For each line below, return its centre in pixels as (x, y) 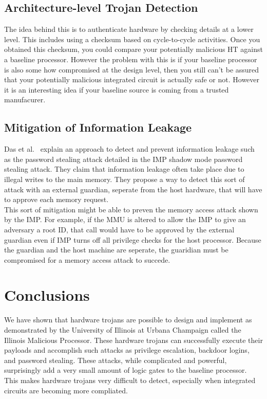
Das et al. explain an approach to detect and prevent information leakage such (129, 149)
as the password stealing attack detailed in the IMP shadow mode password (123, 159)
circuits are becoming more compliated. (66, 390)
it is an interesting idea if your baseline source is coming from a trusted (117, 89)
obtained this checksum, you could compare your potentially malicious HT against (133, 49)
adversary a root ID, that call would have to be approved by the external (119, 229)
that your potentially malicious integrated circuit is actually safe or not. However (132, 79)
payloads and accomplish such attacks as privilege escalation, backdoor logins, (127, 350)
